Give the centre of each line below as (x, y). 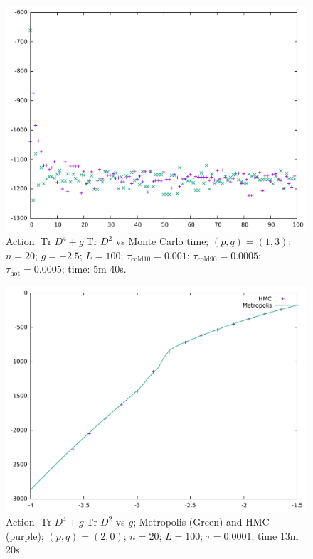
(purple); (25, 535)
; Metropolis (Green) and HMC (201, 522)
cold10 (141, 260)
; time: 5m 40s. (94, 269)
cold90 (207, 260)
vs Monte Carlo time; (162, 241)
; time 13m (275, 535)
